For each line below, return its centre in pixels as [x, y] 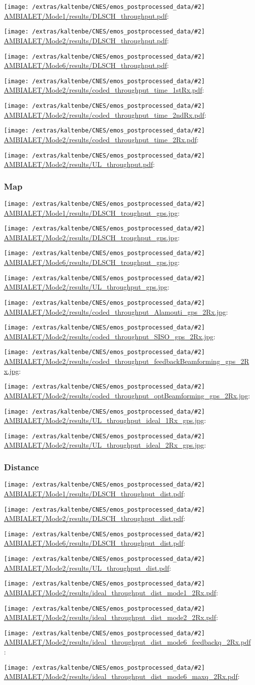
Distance [21, 467]
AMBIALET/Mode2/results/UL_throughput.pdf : [80, 164]
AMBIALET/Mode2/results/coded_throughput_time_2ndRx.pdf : [105, 114]
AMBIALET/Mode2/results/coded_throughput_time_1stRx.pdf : [104, 90]
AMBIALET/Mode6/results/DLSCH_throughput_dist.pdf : [95, 543]
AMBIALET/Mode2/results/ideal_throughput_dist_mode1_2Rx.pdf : [111, 592]
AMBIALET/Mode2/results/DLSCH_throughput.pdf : [86, 40]
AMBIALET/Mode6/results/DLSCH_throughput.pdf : [86, 65]
